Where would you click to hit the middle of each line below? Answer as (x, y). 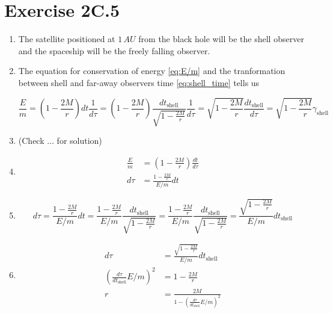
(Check (31, 141)
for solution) (79, 141)
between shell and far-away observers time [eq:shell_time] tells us (139, 82)
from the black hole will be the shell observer (221, 39)
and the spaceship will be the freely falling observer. (114, 50)
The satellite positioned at (67, 39)
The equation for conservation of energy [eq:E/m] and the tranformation (152, 71)
